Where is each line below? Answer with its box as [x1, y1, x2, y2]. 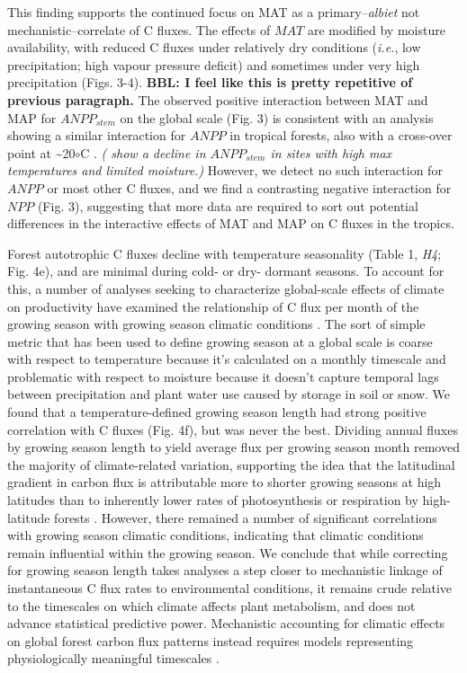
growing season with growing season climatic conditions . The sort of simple [7, 314, 426, 333]
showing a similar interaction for [7, 126, 186, 145]
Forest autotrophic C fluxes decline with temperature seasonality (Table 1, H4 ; [7, 244, 442, 262]
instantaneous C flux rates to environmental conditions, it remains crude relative [7, 579, 453, 597]
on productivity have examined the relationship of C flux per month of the [7, 297, 419, 315]
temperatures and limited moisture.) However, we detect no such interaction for [7, 161, 443, 180]
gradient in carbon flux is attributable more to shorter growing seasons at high [7, 473, 442, 491]
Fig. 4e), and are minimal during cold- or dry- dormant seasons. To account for [7, 261, 445, 280]
